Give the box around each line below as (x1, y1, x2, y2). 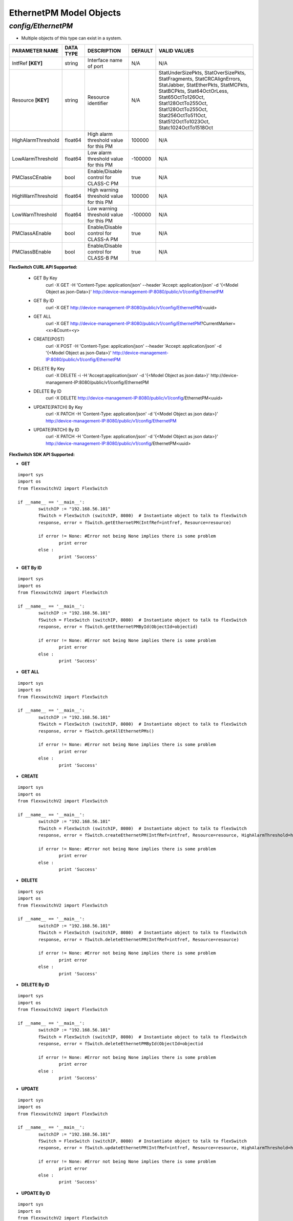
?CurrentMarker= (201, 320, 236, 326)
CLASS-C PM (87, 180, 119, 187)
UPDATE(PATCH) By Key (33, 404, 83, 410)
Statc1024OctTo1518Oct (158, 124, 213, 131)
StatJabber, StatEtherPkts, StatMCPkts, (158, 81, 249, 88)
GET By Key (33, 275, 58, 281)
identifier (87, 100, 108, 106)
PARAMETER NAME (12, 47, 59, 54)
